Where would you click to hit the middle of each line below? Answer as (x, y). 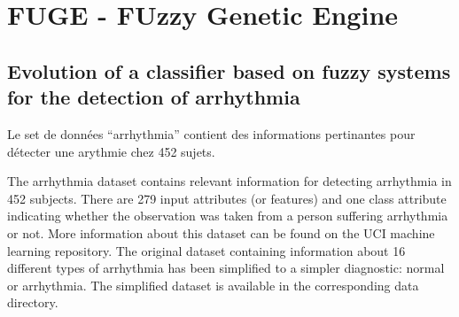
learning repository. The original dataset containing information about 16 (206, 250)
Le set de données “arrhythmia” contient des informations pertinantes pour (211, 133)
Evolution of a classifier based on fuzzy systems (229, 70)
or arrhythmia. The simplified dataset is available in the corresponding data (213, 285)
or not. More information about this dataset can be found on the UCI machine (221, 232)
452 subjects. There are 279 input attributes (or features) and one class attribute (227, 198)
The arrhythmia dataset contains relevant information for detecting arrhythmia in (229, 181)
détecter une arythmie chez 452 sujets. (111, 151)
